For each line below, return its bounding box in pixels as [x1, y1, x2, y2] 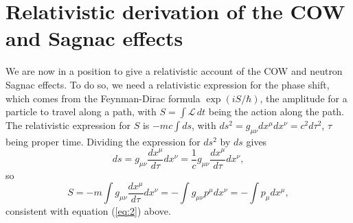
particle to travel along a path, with [5, 104, 157, 119]
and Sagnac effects [5, 24, 183, 52]
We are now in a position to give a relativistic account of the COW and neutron [5, 64, 343, 78]
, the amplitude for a [260, 91, 348, 105]
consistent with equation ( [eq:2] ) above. [5, 204, 171, 218]
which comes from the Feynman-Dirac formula [5, 91, 201, 105]
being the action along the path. [208, 104, 345, 119]
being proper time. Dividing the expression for [5, 134, 201, 148]
